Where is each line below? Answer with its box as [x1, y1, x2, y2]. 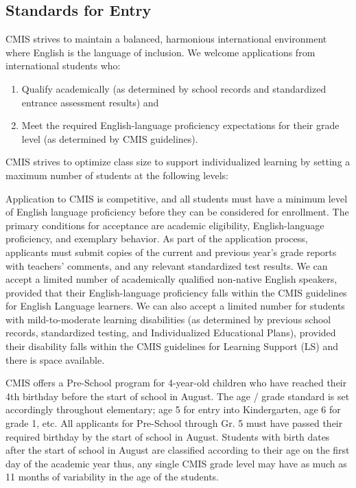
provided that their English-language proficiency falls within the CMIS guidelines [5, 285, 347, 299]
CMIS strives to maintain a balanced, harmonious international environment [5, 32, 327, 46]
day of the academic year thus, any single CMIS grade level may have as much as [5, 456, 347, 470]
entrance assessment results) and [21, 95, 159, 109]
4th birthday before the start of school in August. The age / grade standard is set [5, 388, 350, 403]
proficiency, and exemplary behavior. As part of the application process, [5, 231, 308, 246]
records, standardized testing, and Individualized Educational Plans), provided [5, 325, 336, 340]
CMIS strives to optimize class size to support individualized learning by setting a [5, 154, 351, 169]
